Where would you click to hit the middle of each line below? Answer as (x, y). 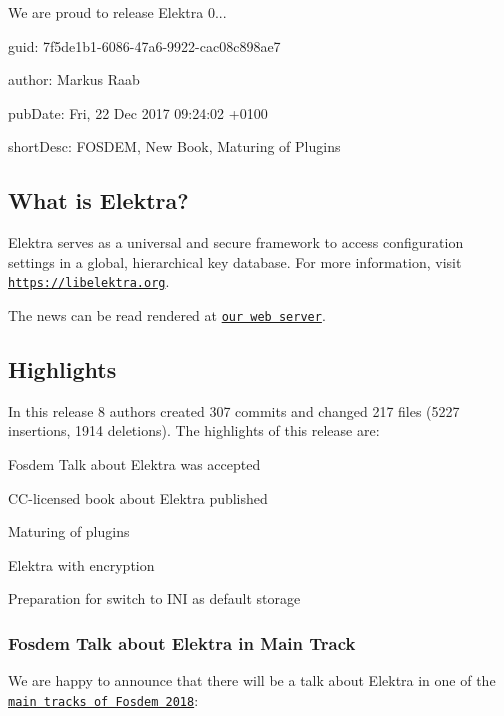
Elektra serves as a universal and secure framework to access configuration (236, 242)
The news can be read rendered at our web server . (167, 315)
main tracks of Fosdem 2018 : (103, 699)
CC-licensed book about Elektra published (138, 497)
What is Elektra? (98, 200)
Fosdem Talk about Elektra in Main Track (182, 642)
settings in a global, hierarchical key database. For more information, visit (235, 261)
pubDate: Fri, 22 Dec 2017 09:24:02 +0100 (138, 112)
